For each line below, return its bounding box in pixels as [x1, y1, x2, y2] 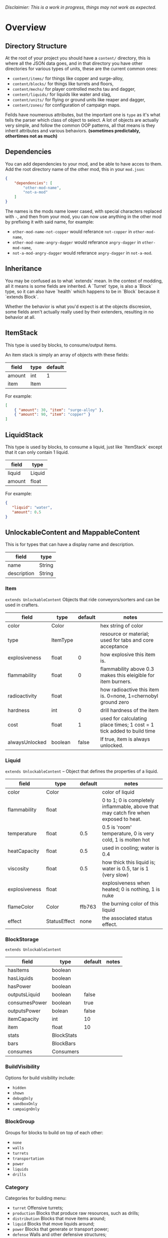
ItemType [51, 636, 73, 643]
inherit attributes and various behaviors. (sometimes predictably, [5, 128, 140, 133]
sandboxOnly [12, 1101, 37, 1106]
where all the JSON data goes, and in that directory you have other [5, 60, 143, 66]
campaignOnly [12, 1107, 40, 1112]
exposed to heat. [102, 815, 141, 822]
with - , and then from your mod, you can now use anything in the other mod [5, 214, 161, 220]
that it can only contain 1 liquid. [5, 449, 69, 455]
